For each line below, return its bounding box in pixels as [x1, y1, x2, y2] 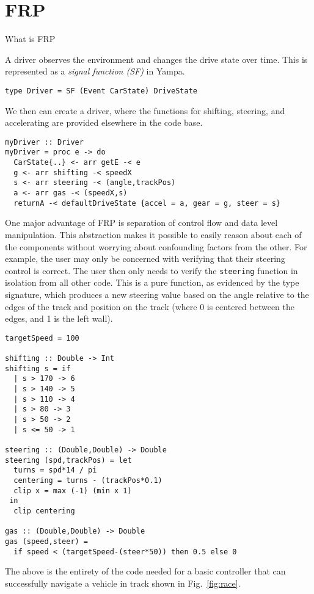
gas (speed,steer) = [5, 537, 89, 546]
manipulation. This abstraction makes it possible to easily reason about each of [5, 228, 302, 241]
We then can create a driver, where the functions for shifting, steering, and [5, 104, 285, 117]
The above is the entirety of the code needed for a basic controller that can [5, 565, 286, 578]
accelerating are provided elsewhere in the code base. [5, 116, 203, 129]
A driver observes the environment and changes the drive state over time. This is [5, 53, 308, 65]
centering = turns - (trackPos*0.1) [13, 476, 162, 485]
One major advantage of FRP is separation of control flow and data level [5, 216, 278, 229]
